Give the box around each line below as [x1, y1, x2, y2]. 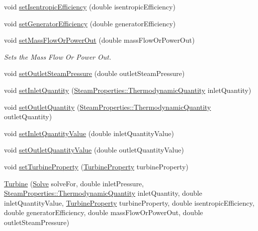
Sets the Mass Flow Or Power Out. [4, 51, 111, 62]
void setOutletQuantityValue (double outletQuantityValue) [4, 145, 184, 155]
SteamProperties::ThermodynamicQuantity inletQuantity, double [4, 188, 202, 198]
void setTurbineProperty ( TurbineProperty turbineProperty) [4, 161, 188, 171]
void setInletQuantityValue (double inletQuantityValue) [4, 128, 174, 138]
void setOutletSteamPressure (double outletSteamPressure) [4, 68, 185, 78]
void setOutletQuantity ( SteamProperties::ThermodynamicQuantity [4, 101, 211, 112]
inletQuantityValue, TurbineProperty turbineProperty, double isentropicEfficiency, [4, 197, 255, 208]
